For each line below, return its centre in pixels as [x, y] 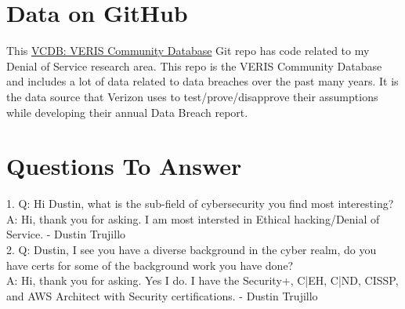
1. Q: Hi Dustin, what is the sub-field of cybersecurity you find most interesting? [200, 204]
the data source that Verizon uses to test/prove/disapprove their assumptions [192, 96]
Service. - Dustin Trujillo [66, 234]
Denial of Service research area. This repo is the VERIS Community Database [194, 65]
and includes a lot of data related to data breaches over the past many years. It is [202, 81]
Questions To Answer [124, 166]
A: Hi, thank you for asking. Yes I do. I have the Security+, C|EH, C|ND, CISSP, [202, 280]
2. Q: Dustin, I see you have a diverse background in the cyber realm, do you [192, 249]
